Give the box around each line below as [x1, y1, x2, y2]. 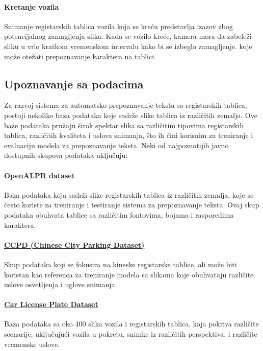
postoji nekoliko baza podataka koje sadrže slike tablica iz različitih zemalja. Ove [4, 109, 257, 120]
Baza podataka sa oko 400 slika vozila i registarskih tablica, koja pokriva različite [4, 318, 259, 329]
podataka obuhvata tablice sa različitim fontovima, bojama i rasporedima [4, 209, 234, 220]
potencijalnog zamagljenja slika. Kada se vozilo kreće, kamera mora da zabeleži [4, 31, 252, 41]
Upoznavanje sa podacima [4, 76, 144, 91]
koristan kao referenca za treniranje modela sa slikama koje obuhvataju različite [4, 269, 254, 279]
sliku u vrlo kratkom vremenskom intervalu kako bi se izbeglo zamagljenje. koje [4, 40, 252, 51]
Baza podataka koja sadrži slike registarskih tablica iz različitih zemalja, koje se [4, 189, 254, 200]
